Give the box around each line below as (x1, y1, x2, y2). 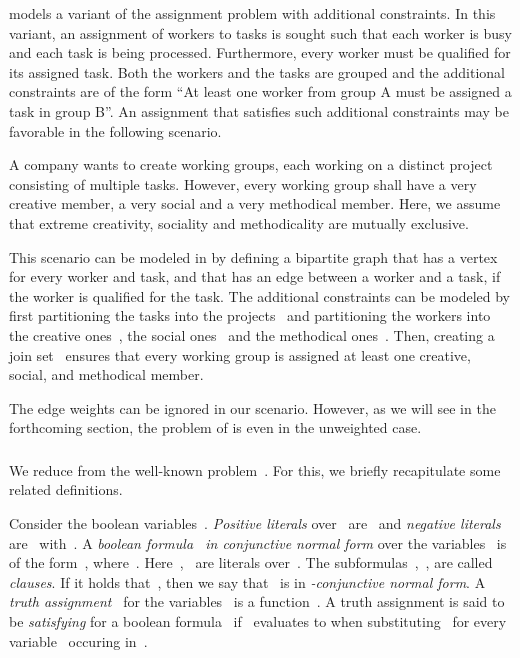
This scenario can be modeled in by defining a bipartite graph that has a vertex (9, 246, 498, 267)
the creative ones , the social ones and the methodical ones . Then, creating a (9, 324, 495, 345)
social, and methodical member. (9, 364, 204, 385)
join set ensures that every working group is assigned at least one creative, (9, 344, 471, 365)
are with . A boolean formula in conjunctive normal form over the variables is (9, 532, 507, 553)
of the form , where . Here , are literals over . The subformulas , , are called (9, 552, 493, 573)
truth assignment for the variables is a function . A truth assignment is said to (9, 591, 505, 612)
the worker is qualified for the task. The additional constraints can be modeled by (9, 285, 510, 306)
